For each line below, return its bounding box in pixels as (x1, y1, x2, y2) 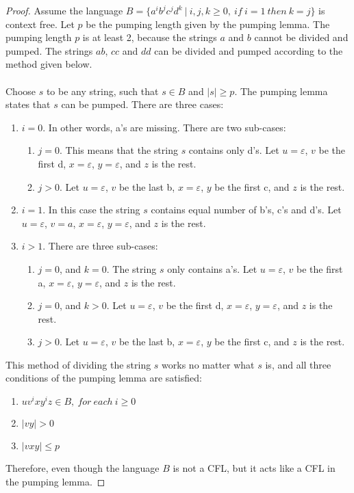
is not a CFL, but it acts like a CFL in (173, 461, 336, 475)
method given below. (5, 57, 92, 71)
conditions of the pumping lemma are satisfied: (5, 371, 202, 385)
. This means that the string (60, 143, 178, 157)
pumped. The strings (5, 43, 93, 57)
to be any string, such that (46, 83, 159, 98)
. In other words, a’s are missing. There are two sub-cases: (42, 120, 286, 134)
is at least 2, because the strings (82, 30, 217, 44)
